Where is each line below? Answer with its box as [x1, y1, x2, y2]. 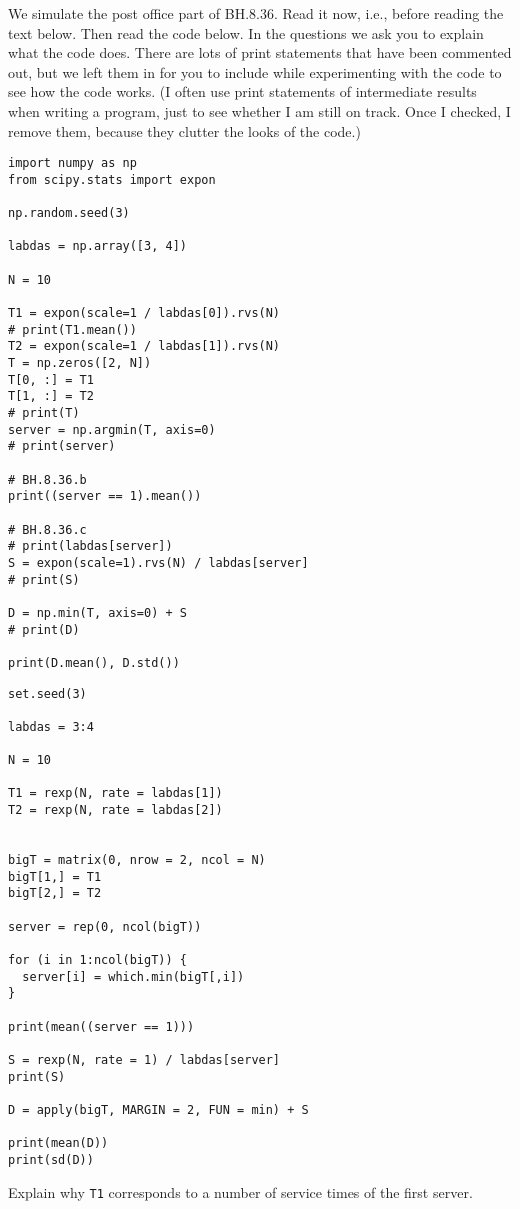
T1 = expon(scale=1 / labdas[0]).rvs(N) [8, 306, 281, 321]
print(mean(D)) [8, 1136, 109, 1151]
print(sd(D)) [8, 1152, 94, 1167]
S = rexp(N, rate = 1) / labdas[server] [8, 1052, 281, 1067]
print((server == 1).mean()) [8, 489, 202, 504]
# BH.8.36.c [8, 522, 87, 537]
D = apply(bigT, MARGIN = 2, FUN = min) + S [8, 1102, 309, 1117]
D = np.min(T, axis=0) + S [8, 605, 187, 620]
